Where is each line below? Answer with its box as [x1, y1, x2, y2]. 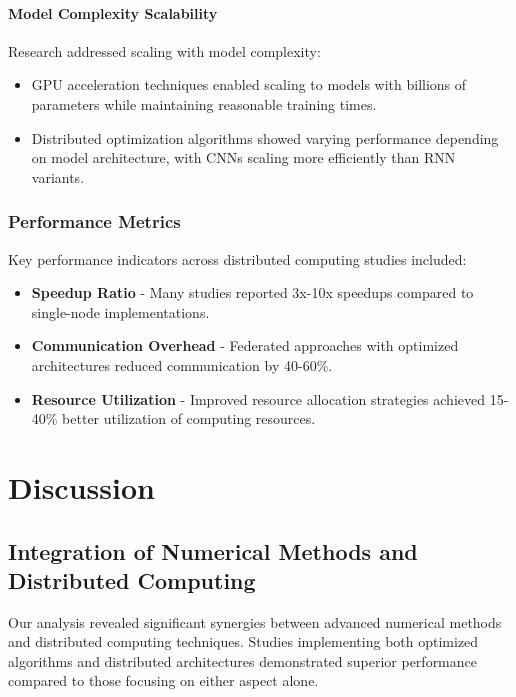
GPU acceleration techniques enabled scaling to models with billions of [31, 74, 467, 95]
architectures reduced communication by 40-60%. [31, 354, 333, 375]
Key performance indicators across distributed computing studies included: [8, 248, 467, 269]
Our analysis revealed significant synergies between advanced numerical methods [8, 611, 502, 632]
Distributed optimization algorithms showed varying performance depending [31, 127, 499, 148]
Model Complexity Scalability [8, 2, 218, 23]
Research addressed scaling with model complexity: [8, 40, 321, 61]
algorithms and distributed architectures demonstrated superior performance [8, 650, 477, 671]
